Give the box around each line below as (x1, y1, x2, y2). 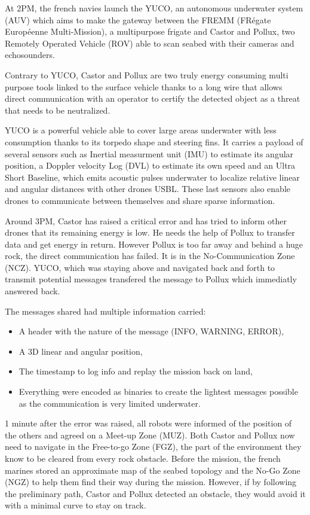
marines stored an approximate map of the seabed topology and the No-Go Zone (5, 464, 300, 476)
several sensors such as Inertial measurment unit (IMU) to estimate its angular (5, 147, 294, 160)
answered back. (5, 285, 60, 297)
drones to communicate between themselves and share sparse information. (5, 194, 275, 206)
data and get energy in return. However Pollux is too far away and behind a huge (5, 237, 303, 250)
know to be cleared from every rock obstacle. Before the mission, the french (5, 452, 281, 464)
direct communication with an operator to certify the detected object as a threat (5, 92, 300, 105)
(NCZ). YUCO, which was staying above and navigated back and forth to (5, 261, 275, 273)
